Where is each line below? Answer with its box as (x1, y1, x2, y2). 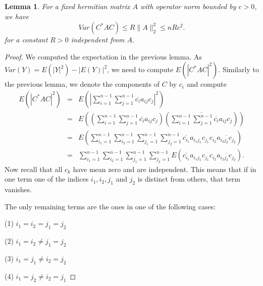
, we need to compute (107, 64, 174, 75)
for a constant (5, 34, 48, 45)
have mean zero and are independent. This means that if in (73, 163, 256, 174)
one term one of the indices (5, 174, 89, 184)
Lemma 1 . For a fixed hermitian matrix (5, 1, 130, 11)
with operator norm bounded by (140, 1, 236, 11)
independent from (71, 34, 125, 45)
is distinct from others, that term (137, 174, 240, 184)
